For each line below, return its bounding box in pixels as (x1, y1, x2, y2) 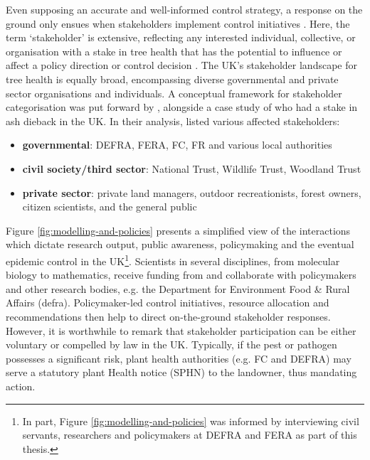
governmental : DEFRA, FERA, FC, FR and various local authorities (22, 137, 332, 152)
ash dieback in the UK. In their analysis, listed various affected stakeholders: (6, 113, 340, 128)
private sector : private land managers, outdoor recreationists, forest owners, (22, 185, 361, 200)
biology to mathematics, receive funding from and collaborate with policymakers (6, 267, 356, 282)
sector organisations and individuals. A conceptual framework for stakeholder (6, 85, 342, 100)
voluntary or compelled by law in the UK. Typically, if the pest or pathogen (6, 337, 337, 352)
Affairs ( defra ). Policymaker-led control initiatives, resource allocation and (6, 295, 329, 310)
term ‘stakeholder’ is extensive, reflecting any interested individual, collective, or (6, 30, 356, 45)
